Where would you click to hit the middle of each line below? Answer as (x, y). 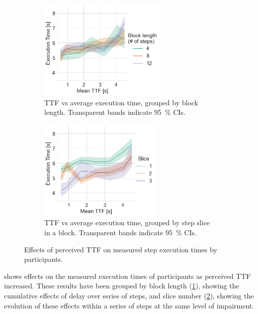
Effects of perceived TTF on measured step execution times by (121, 249)
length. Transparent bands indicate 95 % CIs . (115, 112)
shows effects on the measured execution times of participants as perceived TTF (127, 276)
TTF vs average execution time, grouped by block (121, 102)
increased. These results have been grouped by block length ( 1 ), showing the (122, 286)
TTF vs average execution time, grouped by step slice (127, 222)
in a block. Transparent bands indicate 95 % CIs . (120, 232)
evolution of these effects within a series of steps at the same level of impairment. (129, 305)
